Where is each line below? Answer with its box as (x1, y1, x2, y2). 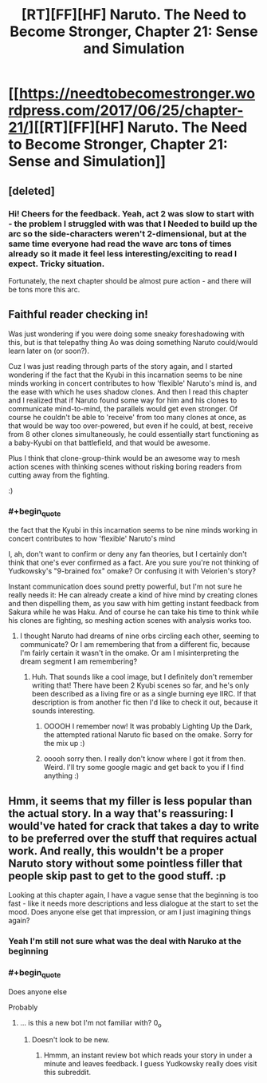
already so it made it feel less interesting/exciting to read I (8, 248, 238, 259)
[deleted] (8, 184, 56, 197)
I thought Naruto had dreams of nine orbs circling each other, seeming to (19, 631, 260, 641)
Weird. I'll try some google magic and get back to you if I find (43, 763, 245, 772)
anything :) (43, 771, 80, 780)
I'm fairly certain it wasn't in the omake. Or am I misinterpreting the (19, 649, 239, 658)
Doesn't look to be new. (31, 1035, 110, 1045)
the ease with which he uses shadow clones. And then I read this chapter (8, 387, 249, 396)
